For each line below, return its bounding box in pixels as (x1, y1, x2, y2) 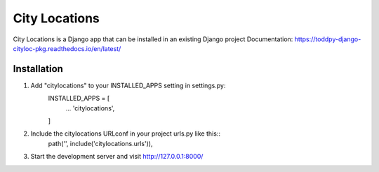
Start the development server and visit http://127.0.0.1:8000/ (30, 152, 204, 161)
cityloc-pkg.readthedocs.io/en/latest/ (13, 44, 121, 52)
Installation (13, 63, 63, 75)
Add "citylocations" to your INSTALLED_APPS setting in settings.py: (30, 81, 226, 89)
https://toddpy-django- (294, 35, 361, 43)
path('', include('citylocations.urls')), (48, 139, 153, 148)
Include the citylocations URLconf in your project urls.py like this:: (30, 129, 221, 138)
